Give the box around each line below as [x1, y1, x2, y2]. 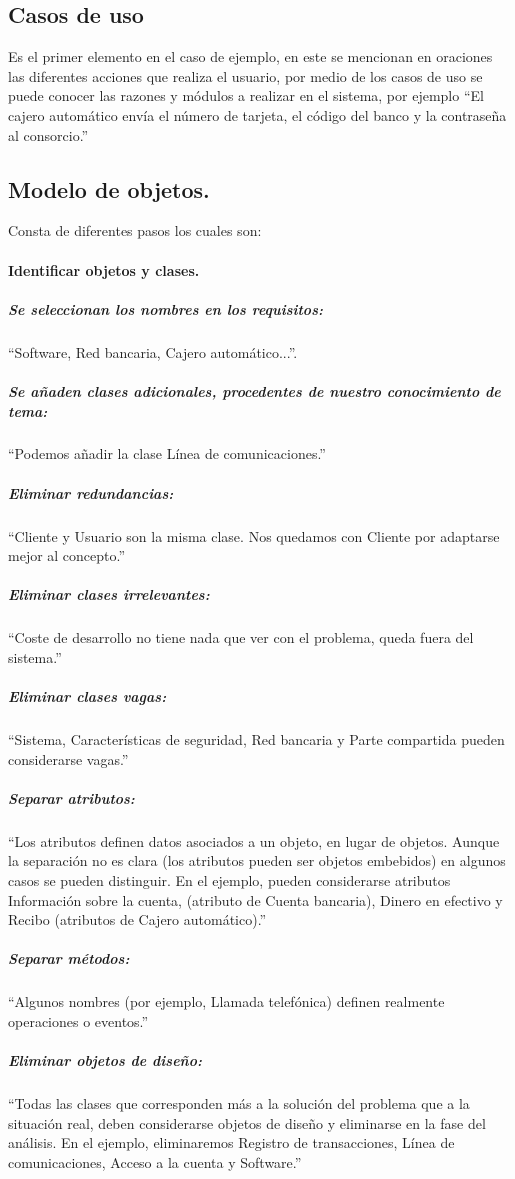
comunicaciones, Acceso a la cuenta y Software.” [8, 1151, 302, 1172]
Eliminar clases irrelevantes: [8, 584, 210, 605]
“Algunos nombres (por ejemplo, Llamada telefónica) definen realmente [8, 991, 445, 1012]
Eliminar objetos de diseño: [8, 1050, 202, 1071]
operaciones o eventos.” [8, 1011, 149, 1031]
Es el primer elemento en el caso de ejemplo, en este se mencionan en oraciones [8, 46, 493, 67]
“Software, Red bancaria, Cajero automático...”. [8, 341, 298, 362]
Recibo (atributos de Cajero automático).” [8, 909, 267, 930]
